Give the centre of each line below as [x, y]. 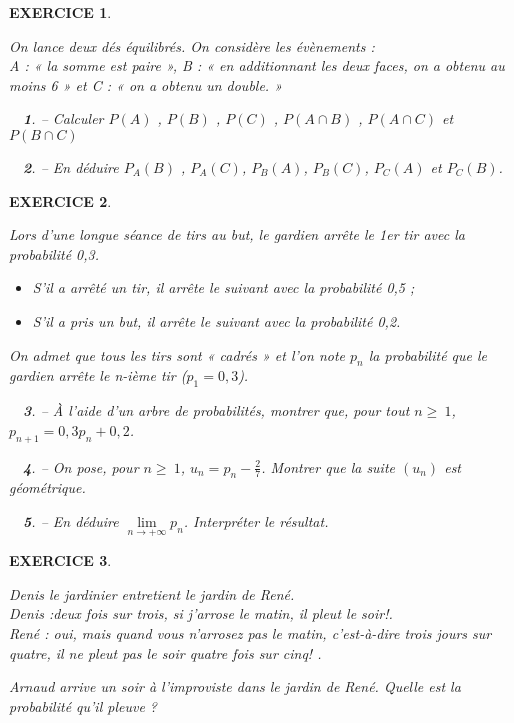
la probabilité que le [428, 354]
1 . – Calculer [63, 118]
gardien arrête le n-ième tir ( [98, 375]
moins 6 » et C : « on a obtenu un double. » [146, 84]
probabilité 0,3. [54, 253]
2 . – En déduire [71, 166]
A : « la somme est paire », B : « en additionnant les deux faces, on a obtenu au [257, 65]
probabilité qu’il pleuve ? [83, 705]
